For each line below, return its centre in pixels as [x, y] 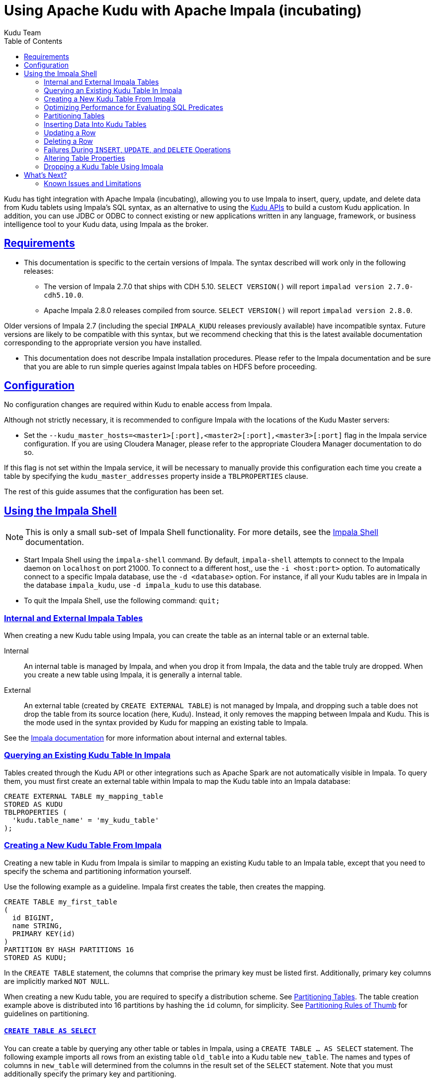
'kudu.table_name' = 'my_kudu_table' [86, 820]
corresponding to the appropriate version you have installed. [103, 342]
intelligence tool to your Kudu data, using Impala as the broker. [106, 224]
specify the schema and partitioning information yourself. [98, 871]
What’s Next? [45, 175]
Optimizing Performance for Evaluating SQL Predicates [133, 107]
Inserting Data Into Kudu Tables [95, 124]
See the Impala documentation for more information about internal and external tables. [146, 738]
